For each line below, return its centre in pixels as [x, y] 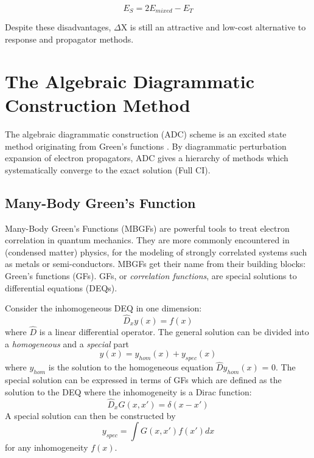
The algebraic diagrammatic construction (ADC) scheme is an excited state [146, 134]
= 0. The [279, 367]
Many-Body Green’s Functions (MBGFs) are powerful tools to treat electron [147, 228]
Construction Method [98, 105]
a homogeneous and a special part [67, 343]
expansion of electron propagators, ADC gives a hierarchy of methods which [147, 158]
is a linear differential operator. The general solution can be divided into [174, 332]
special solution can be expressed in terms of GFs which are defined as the [143, 380]
